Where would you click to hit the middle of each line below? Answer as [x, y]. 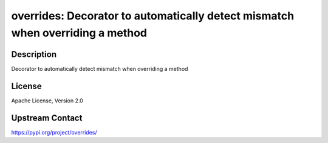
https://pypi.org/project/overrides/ [54, 132]
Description [34, 54]
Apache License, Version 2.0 [47, 101]
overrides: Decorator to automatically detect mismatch [153, 16]
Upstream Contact [47, 118]
